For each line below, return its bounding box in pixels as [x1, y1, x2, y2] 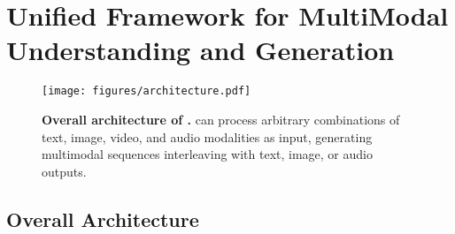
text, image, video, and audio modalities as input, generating [42, 127, 373, 146]
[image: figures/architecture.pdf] [42, 85, 251, 98]
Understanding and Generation [6, 32, 395, 68]
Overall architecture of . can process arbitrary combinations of [42, 109, 400, 128]
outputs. [42, 162, 87, 180]
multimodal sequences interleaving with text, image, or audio [42, 145, 373, 163]
